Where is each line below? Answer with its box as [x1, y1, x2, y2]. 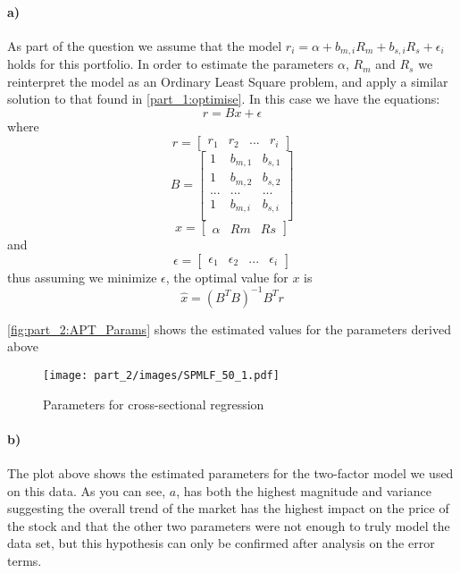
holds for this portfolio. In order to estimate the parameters [7, 55, 334, 73]
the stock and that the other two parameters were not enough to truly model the [7, 516, 450, 535]
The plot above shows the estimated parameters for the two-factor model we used [7, 464, 454, 483]
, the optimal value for [165, 267, 289, 286]
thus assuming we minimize [7, 267, 157, 286]
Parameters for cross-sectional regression [43, 394, 264, 413]
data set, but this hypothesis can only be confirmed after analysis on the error [7, 534, 435, 552]
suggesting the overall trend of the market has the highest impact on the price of [7, 499, 449, 518]
